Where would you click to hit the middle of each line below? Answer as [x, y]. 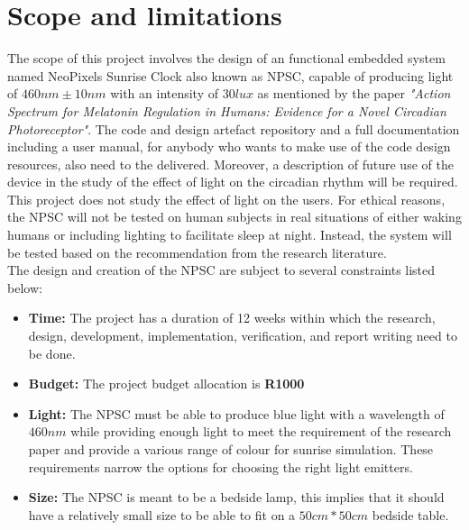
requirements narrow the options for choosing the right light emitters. [221, 466]
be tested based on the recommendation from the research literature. [197, 252]
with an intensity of [165, 93]
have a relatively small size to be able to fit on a [162, 514]
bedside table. [410, 514]
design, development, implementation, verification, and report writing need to [243, 336]
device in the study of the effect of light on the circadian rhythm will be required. [233, 182]
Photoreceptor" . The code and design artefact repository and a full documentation [234, 128]
